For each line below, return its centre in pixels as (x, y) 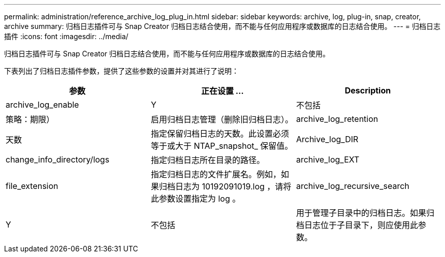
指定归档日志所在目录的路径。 (208, 160)
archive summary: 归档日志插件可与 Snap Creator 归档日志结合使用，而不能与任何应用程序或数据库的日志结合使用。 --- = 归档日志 (222, 26)
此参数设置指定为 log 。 (196, 199)
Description (368, 90)
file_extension (32, 186)
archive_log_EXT (328, 159)
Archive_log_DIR (327, 139)
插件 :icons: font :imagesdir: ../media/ (66, 36)
